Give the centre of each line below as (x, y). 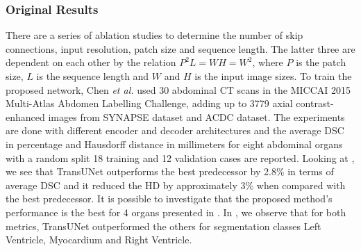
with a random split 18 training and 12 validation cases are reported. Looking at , (180, 157)
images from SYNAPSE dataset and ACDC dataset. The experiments (196, 116)
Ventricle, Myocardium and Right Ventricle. (99, 240)
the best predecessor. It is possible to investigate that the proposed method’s (169, 199)
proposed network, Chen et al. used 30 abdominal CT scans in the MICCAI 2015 (178, 89)
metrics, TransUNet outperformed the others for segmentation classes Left (163, 226)
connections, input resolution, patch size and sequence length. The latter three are (180, 48)
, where (268, 62)
